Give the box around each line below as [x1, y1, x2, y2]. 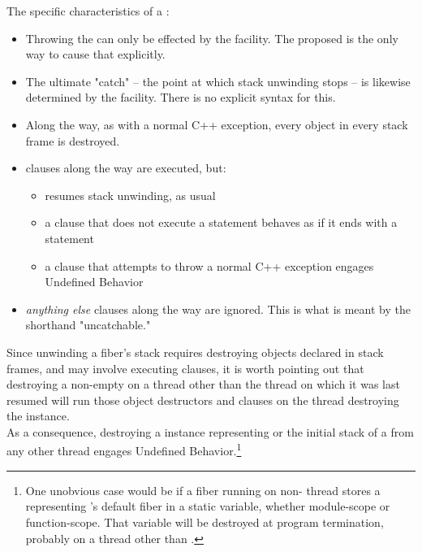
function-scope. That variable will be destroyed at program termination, [25, 513, 384, 530]
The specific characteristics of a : [6, 2, 170, 19]
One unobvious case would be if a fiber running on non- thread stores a [25, 481, 381, 498]
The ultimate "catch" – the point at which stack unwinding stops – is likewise [25, 72, 411, 89]
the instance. [6, 407, 70, 424]
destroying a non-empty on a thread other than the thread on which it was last [6, 376, 400, 393]
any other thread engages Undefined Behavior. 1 [6, 440, 242, 459]
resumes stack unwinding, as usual [45, 186, 216, 203]
